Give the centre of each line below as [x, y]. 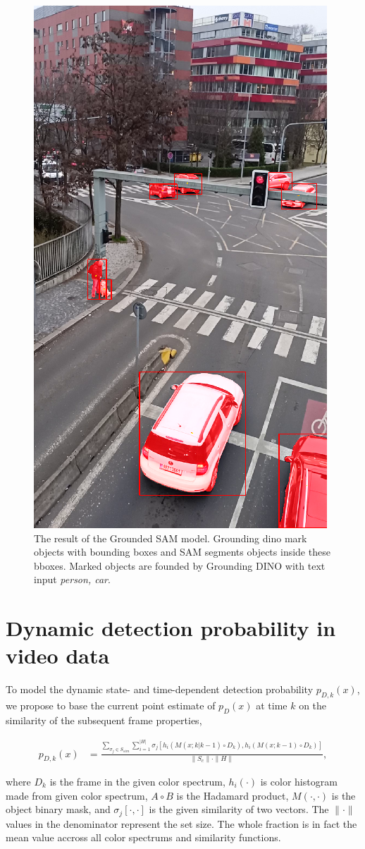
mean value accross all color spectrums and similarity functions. [143, 837]
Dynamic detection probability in [171, 628]
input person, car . [72, 579]
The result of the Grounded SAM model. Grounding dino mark [171, 538]
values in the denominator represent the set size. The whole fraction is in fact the [181, 823]
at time [272, 706]
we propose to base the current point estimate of [111, 706]
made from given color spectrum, [77, 795]
